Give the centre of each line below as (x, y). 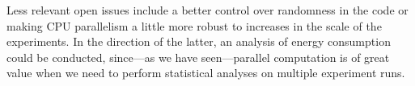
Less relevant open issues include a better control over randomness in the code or (207, 10)
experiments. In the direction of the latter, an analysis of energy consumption (199, 41)
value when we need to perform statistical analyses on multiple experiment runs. (206, 73)
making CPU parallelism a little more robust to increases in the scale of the (194, 25)
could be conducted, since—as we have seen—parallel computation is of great (198, 57)
